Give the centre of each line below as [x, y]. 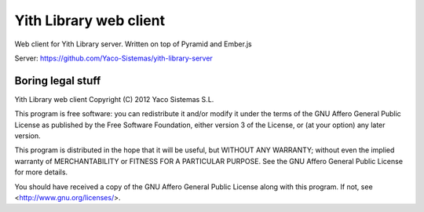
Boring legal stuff [58, 80]
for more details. [41, 172]
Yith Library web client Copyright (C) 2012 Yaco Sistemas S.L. [114, 99]
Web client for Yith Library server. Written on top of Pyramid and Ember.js [133, 44]
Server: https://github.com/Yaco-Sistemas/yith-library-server [114, 58]
